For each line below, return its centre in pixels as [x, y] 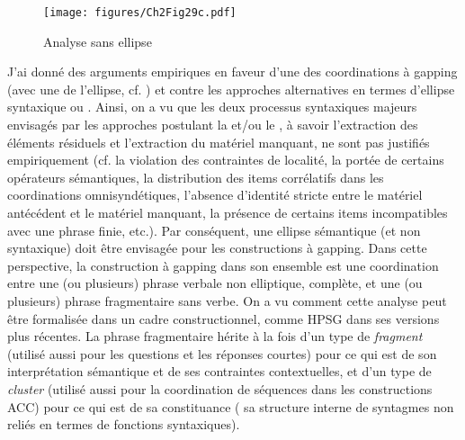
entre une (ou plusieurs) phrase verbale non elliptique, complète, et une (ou [215, 283]
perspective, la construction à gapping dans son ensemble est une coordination [223, 265]
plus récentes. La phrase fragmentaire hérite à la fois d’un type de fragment [215, 336]
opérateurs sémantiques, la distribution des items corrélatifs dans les [196, 177]
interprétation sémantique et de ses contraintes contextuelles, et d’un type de [219, 371]
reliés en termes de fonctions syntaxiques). [124, 424]
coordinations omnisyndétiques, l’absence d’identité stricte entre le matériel [215, 195]
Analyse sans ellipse [98, 41]
